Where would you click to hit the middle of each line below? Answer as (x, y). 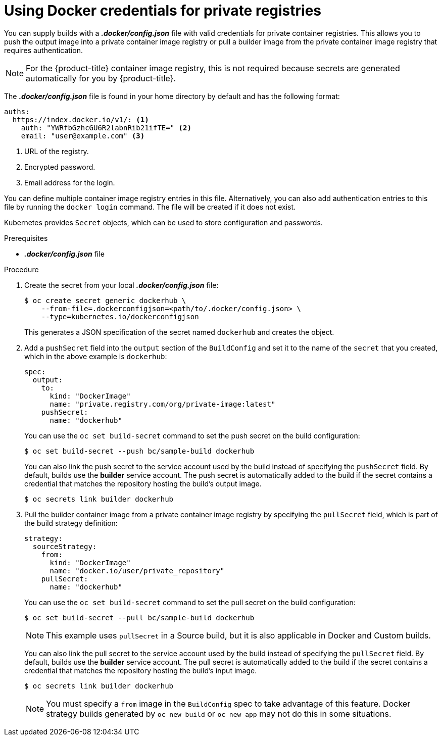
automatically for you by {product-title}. (101, 78)
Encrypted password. (60, 167)
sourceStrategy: (65, 546)
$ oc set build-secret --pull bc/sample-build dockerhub (139, 618)
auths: (17, 111)
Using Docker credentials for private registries (163, 11)
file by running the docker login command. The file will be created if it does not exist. (150, 207)
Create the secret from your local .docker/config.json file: (121, 285)
